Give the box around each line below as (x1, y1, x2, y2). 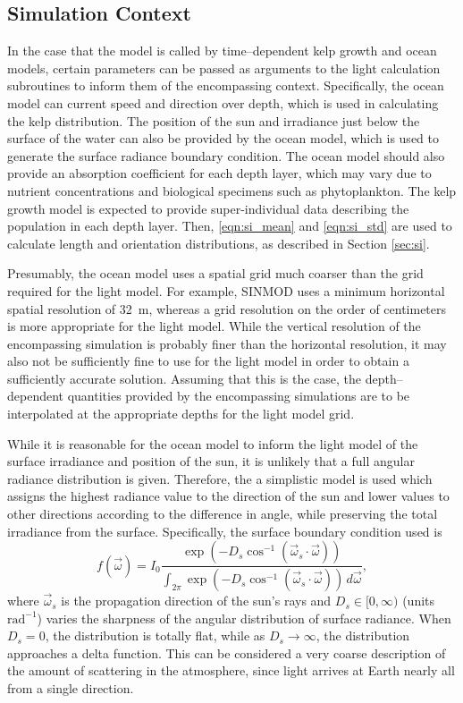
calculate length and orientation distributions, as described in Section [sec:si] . (7, 233, 430, 252)
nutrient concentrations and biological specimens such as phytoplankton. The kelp (7, 181, 457, 199)
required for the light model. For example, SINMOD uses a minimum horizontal (7, 281, 445, 300)
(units (402, 591, 435, 610)
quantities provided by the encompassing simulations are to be (67, 386, 410, 405)
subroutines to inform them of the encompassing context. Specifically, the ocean (7, 76, 444, 95)
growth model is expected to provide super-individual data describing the (7, 199, 409, 217)
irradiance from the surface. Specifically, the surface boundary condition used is (7, 521, 442, 540)
